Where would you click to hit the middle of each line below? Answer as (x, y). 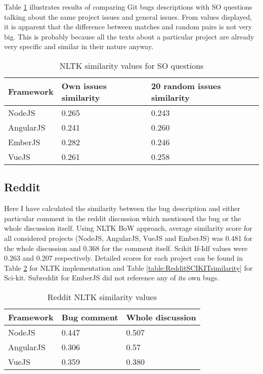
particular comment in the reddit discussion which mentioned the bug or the (123, 218)
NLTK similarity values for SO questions (131, 65)
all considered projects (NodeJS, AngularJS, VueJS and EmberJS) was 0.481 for (128, 238)
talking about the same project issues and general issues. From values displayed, (128, 16)
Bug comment (90, 317)
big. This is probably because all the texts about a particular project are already (129, 36)
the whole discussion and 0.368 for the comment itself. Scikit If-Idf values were (126, 248)
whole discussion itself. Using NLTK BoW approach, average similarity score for (128, 228)
